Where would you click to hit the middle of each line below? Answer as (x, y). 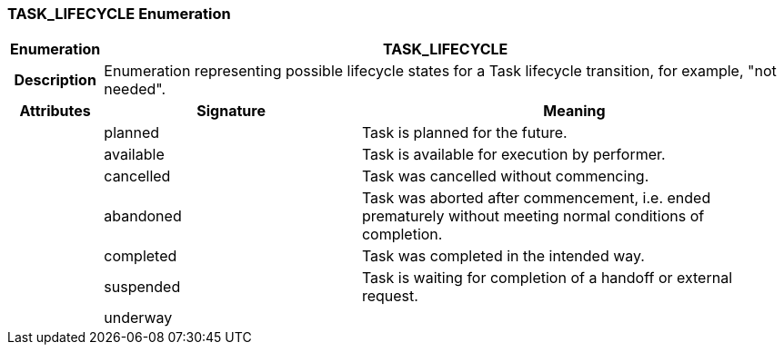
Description (55, 80)
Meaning (574, 111)
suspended (142, 287)
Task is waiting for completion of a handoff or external (547, 278)
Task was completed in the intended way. (503, 256)
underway (138, 318)
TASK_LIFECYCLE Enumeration (119, 14)
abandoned (143, 216)
